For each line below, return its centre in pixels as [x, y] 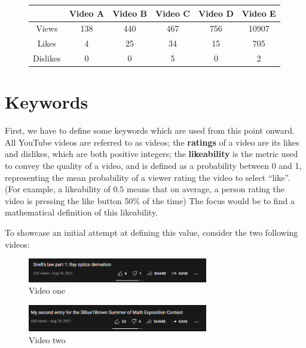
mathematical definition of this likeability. [82, 212]
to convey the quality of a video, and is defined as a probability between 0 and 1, [153, 166]
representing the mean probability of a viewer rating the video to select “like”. [148, 177]
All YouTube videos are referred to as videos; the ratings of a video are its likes [152, 142]
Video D [216, 13]
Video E [259, 13]
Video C [173, 13]
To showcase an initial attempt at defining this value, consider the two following [152, 232]
